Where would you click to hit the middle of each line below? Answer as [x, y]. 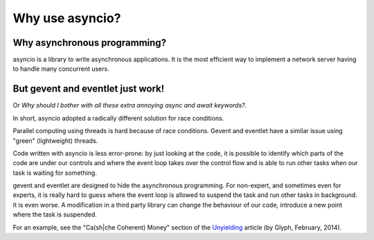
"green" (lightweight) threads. [55, 140]
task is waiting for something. [55, 173]
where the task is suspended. [55, 214]
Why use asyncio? [67, 18]
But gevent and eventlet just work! [89, 89]
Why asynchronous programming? [89, 43]
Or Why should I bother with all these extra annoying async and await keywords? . [130, 105]
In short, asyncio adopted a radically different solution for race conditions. [118, 118]
